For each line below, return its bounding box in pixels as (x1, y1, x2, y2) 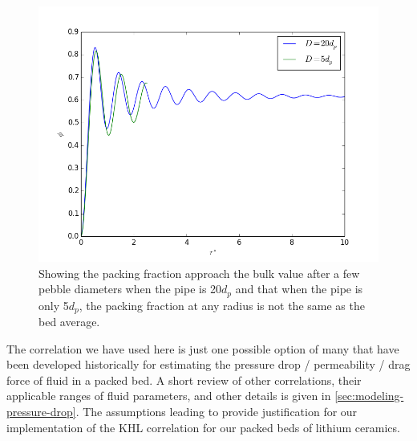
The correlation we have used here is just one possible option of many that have (6, 340, 399, 357)
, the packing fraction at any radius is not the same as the (79, 296, 365, 313)
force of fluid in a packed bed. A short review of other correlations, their (6, 371, 362, 388)
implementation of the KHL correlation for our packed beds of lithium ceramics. (6, 419, 400, 435)
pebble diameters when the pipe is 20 (38, 280, 222, 297)
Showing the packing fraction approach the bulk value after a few (38, 264, 360, 281)
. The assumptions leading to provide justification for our (75, 403, 358, 420)
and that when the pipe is (235, 280, 363, 297)
